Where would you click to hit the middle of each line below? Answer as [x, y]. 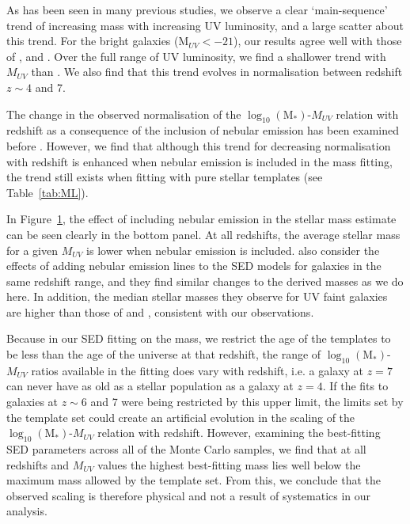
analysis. [27, 511]
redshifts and [38, 464]
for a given [32, 250]
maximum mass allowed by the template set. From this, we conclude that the [194, 480]
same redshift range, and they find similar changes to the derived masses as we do [205, 281]
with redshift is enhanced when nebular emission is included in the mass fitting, [199, 161]
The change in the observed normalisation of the [124, 114]
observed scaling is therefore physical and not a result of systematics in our [189, 495]
